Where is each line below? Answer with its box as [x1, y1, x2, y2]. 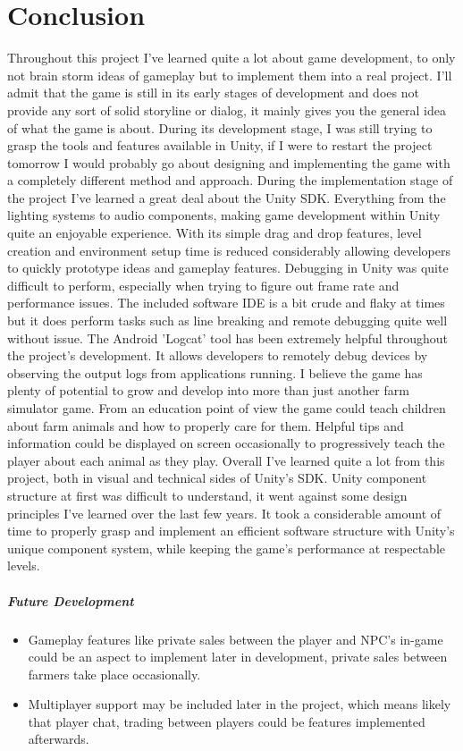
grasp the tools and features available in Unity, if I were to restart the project [7, 136, 433, 155]
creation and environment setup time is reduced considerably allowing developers [7, 240, 450, 259]
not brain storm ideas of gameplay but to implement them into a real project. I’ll [7, 65, 452, 84]
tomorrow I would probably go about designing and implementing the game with [7, 153, 450, 172]
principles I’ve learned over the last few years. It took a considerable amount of [7, 503, 442, 522]
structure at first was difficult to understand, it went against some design [7, 485, 408, 504]
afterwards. [28, 730, 89, 748]
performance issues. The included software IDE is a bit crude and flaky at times [7, 293, 445, 312]
